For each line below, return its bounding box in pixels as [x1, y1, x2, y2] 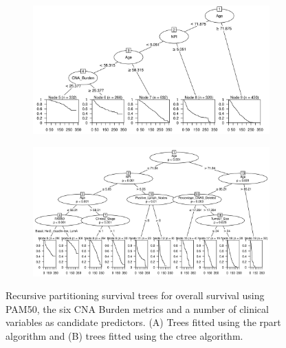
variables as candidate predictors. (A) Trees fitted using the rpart [5, 315, 281, 329]
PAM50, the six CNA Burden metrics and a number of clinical [5, 301, 269, 316]
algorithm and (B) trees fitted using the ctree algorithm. [5, 328, 243, 342]
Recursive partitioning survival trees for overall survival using [5, 288, 265, 303]
